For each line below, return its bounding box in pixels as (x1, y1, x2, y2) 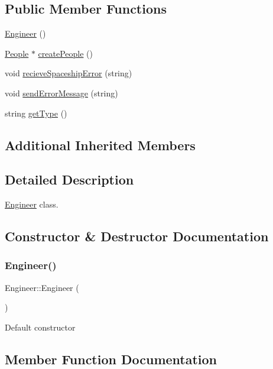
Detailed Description (5, 170, 134, 189)
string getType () (5, 106, 67, 119)
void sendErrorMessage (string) (5, 86, 118, 99)
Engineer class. (5, 198, 58, 211)
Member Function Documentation (5, 349, 217, 368)
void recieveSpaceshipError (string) (5, 67, 132, 79)
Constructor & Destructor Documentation (5, 227, 269, 245)
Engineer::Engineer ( (5, 281, 79, 293)
